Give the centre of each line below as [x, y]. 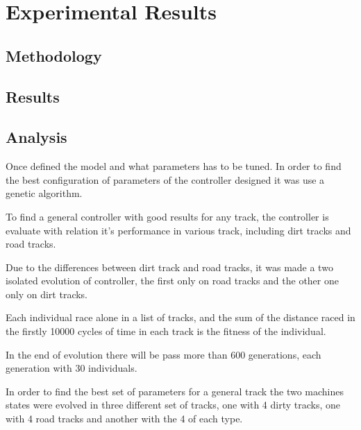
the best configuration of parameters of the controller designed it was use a [165, 179]
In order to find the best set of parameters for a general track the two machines [175, 391]
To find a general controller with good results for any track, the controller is [167, 216]
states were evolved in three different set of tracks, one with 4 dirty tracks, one [173, 405]
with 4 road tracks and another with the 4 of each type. [124, 419]
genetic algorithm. [44, 193]
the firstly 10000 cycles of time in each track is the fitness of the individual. [166, 331]
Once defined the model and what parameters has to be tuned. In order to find [174, 166]
